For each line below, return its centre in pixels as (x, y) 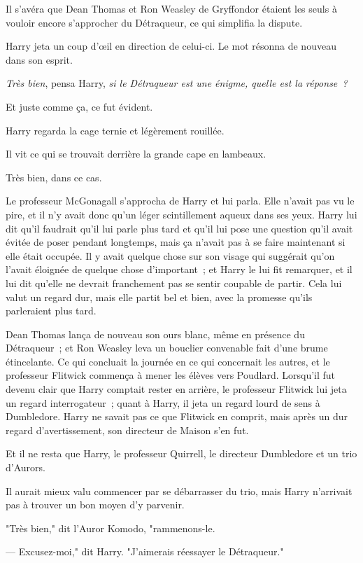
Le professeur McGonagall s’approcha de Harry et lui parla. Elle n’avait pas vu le (180, 201)
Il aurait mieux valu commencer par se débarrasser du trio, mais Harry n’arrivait (179, 491)
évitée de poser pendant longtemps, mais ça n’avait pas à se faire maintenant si (176, 242)
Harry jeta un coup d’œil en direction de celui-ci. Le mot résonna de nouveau (171, 46)
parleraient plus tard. (51, 311)
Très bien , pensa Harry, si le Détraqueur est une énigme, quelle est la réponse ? (177, 83)
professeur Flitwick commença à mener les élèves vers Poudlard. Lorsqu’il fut (171, 375)
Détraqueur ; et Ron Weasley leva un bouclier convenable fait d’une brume (167, 348)
